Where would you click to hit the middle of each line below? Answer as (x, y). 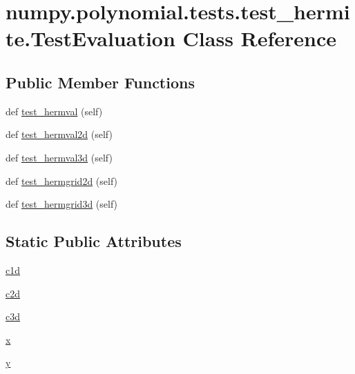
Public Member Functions (100, 82)
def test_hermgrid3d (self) (62, 204)
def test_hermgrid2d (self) (62, 180)
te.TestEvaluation (90, 38)
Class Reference (260, 38)
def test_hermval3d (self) (59, 157)
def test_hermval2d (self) (59, 134)
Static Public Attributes (94, 241)
